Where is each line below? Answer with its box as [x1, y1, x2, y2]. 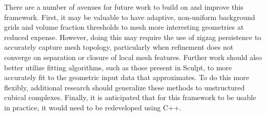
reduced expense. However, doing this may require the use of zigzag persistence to [4, 31, 261, 42]
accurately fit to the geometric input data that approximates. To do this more [4, 72, 249, 83]
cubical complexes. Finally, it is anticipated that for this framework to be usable [4, 92, 256, 103]
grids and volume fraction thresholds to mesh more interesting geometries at [4, 22, 244, 32]
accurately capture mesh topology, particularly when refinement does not [4, 42, 234, 52]
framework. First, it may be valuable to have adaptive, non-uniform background [4, 11, 255, 22]
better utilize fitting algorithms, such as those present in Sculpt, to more [4, 62, 232, 72]
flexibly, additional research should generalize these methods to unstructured [4, 82, 245, 92]
